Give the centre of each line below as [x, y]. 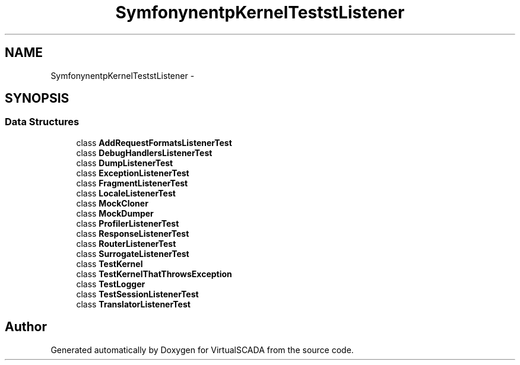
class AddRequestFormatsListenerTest [154, 142]
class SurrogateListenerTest [133, 253]
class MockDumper [115, 213]
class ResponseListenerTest [133, 233]
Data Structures [42, 122]
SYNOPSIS [37, 99]
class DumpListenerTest [125, 163]
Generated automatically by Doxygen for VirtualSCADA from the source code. [202, 350]
